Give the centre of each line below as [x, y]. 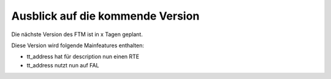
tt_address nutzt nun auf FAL [63, 65]
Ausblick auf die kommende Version [105, 16]
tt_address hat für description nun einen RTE [83, 57]
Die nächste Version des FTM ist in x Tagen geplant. [77, 34]
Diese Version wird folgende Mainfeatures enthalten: [78, 45]
